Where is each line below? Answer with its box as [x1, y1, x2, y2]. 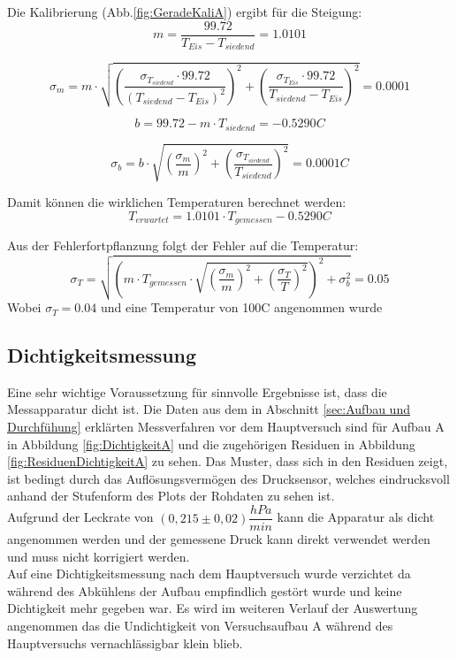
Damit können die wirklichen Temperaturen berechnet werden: [7, 193, 347, 211]
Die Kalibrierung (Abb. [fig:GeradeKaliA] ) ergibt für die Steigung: [7, 3, 362, 20]
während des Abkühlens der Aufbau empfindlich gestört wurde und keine [7, 581, 402, 600]
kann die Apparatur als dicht [277, 508, 435, 526]
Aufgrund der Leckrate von [7, 508, 154, 526]
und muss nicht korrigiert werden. [7, 547, 190, 565]
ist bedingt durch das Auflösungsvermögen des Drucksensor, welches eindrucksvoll [7, 469, 450, 487]
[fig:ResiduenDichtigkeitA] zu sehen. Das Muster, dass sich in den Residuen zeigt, [7, 452, 448, 471]
